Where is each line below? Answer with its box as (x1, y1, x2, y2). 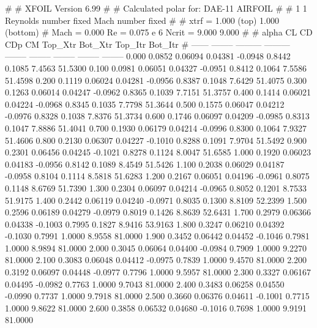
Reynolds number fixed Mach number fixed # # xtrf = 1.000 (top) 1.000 (5, 13, 280, 26)
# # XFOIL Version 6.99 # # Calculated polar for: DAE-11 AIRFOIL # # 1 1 (5, 2, 307, 14)
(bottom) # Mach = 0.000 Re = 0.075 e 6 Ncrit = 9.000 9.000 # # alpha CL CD (5, 26, 313, 39)
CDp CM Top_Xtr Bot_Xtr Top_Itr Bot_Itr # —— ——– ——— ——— (5, 37, 290, 50)
